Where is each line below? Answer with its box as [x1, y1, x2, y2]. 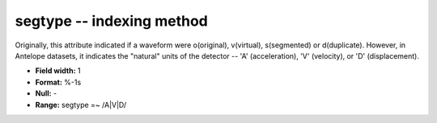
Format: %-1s [35, 77, 82, 87]
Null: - [35, 88, 57, 98]
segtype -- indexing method [15, 12, 208, 30]
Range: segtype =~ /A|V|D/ [35, 100, 127, 109]
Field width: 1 [35, 66, 81, 76]
